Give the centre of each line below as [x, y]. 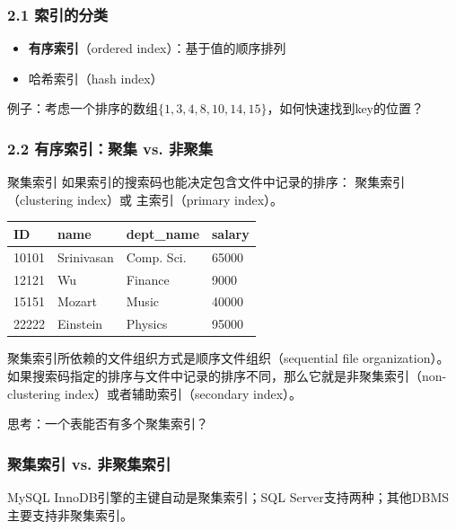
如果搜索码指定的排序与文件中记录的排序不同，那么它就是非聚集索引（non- [227, 375]
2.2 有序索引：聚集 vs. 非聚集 [110, 148]
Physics [147, 324]
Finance [148, 279]
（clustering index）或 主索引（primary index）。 [145, 199]
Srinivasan [86, 256]
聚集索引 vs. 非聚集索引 [89, 463]
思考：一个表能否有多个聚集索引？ [108, 424]
